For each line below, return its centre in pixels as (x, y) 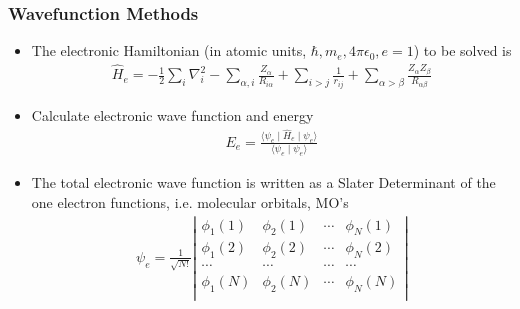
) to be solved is (462, 50)
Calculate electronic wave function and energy (172, 114)
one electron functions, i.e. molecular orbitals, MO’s (190, 201)
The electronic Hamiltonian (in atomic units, (169, 50)
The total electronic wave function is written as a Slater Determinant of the (263, 182)
